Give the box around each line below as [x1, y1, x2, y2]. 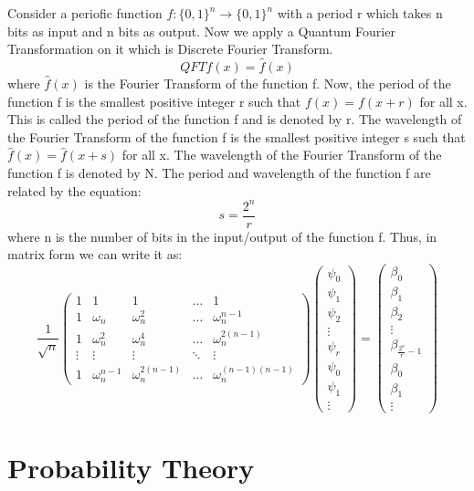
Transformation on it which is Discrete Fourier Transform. [7, 39, 333, 58]
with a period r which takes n [277, 4, 443, 22]
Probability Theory [7, 448, 255, 486]
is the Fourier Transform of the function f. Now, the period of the [84, 74, 451, 92]
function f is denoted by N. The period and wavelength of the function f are [7, 162, 431, 182]
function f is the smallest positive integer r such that [7, 91, 301, 110]
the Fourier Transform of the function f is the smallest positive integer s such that [7, 127, 466, 146]
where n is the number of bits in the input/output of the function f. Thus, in [7, 226, 437, 245]
